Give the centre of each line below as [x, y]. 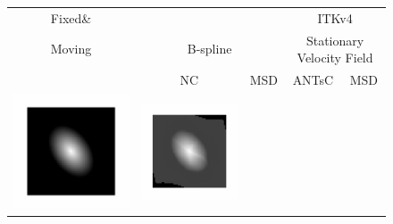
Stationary [335, 40]
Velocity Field [335, 58]
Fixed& [71, 17]
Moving [71, 49]
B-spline [209, 49]
